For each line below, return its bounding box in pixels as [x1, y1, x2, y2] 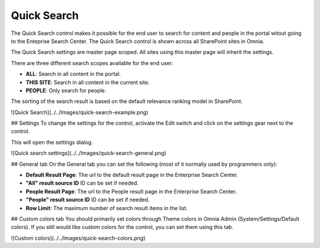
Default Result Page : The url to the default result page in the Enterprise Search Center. [25, 172, 238, 179]
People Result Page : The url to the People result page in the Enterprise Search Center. [25, 188, 237, 195]
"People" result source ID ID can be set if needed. [25, 196, 150, 204]
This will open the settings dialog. [11, 139, 93, 146]
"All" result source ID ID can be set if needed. [25, 179, 139, 186]
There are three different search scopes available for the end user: [11, 59, 174, 66]
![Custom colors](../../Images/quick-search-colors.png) [11, 234, 146, 241]
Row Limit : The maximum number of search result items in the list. [25, 204, 188, 211]
